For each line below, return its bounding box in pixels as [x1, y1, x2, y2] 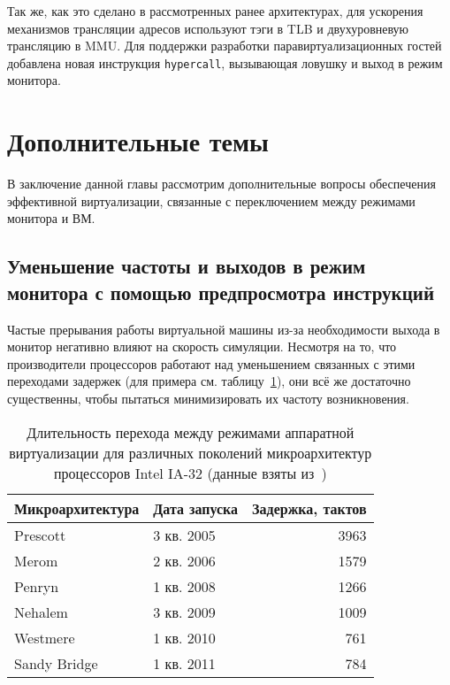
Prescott [14, 524, 66, 545]
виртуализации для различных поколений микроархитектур [9, 442, 372, 463]
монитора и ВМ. [7, 209, 95, 227]
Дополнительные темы [7, 123, 269, 159]
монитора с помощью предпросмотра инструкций [7, 278, 434, 305]
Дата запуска [153, 497, 239, 519]
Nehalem [14, 601, 68, 622]
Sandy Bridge [14, 652, 98, 673]
